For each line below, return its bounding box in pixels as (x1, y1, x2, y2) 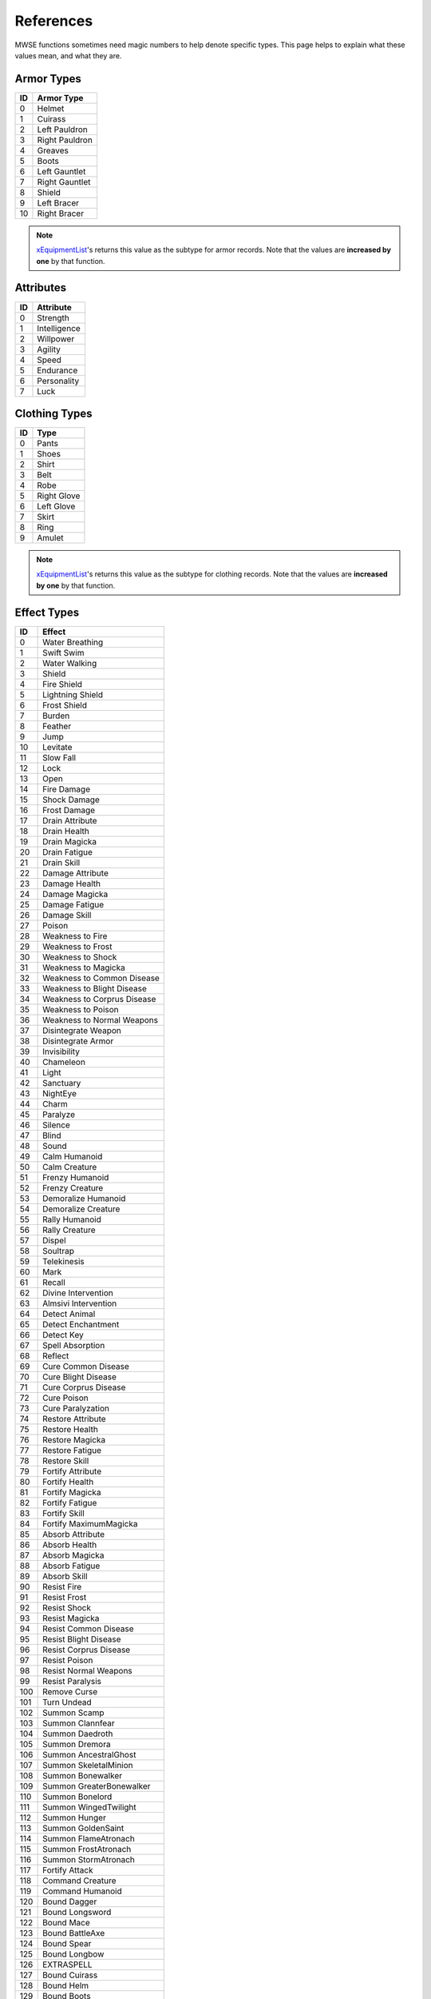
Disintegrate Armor (42, 1035, 114, 1047)
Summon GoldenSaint (42, 1822, 125, 1833)
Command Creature (42, 1875, 117, 1886)
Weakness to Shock (42, 952, 117, 963)
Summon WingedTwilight (42, 1801, 137, 1813)
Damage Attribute (42, 868, 109, 879)
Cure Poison (42, 1392, 89, 1403)
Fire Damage (42, 784, 91, 795)
